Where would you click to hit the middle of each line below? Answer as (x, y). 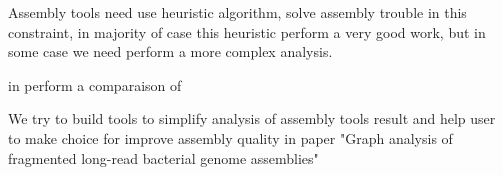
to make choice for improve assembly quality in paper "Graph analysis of (230, 137)
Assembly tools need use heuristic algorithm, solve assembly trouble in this (237, 12)
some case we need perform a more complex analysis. (170, 51)
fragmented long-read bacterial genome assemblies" (163, 157)
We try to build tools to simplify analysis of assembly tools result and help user (252, 118)
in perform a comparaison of (95, 84)
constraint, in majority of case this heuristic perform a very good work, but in (247, 31)
